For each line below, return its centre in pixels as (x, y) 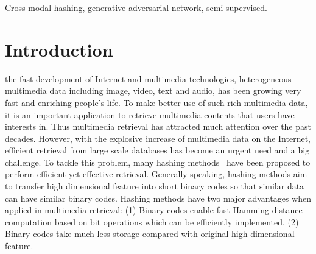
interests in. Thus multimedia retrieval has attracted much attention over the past (158, 126)
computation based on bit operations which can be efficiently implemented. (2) (152, 221)
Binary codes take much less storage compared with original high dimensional (150, 234)
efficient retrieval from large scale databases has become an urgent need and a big (157, 150)
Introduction (59, 49)
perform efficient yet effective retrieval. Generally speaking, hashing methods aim (156, 174)
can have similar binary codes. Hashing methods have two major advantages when (158, 198)
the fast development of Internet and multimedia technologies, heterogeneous (148, 78)
